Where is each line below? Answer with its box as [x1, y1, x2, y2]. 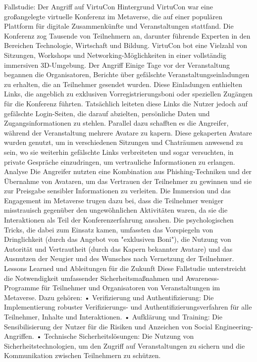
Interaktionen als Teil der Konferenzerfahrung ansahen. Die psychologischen [4, 215, 234, 225]
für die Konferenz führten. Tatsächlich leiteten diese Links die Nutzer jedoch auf [4, 98, 248, 108]
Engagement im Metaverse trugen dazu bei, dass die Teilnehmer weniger [4, 195, 224, 205]
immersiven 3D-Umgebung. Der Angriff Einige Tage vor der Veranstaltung [4, 59, 230, 70]
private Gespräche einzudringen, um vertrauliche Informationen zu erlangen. [4, 156, 235, 167]
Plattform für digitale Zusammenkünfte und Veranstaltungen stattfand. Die [4, 21, 234, 31]
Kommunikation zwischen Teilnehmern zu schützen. [4, 350, 161, 361]
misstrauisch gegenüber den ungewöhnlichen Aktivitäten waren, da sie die [4, 205, 228, 215]
